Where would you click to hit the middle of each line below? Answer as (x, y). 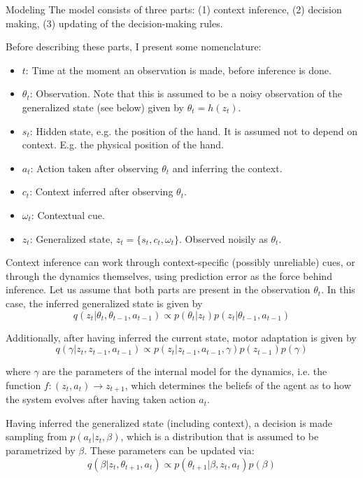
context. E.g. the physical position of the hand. (123, 145)
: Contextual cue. (68, 215)
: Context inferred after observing (101, 191)
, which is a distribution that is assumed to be (220, 436)
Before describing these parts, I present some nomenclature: (134, 47)
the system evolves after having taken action (101, 399)
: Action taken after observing (94, 168)
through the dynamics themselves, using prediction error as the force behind (169, 275)
